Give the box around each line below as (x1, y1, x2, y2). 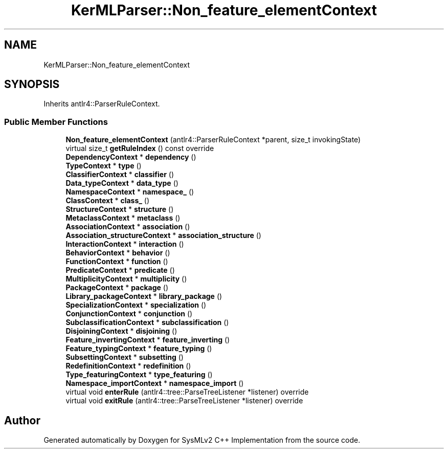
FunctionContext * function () (65, 257, 168, 266)
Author (4, 414, 40, 427)
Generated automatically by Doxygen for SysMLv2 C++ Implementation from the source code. (43, 436, 361, 445)
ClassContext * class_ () (65, 196, 150, 205)
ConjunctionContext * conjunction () (65, 309, 193, 318)
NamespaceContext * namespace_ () (65, 187, 194, 197)
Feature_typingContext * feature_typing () (65, 344, 212, 353)
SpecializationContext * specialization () (65, 300, 207, 310)
